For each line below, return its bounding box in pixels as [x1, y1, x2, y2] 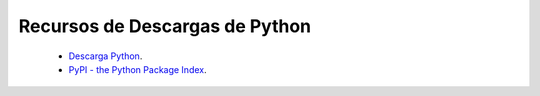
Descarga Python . [68, 50, 143, 62]
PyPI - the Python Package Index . [68, 63, 207, 75]
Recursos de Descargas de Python [18, 15, 312, 37]
